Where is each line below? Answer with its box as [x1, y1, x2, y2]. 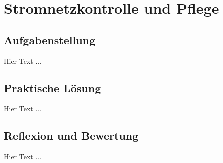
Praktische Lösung [4, 80, 101, 95]
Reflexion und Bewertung [4, 128, 139, 143]
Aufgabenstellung [4, 32, 96, 47]
